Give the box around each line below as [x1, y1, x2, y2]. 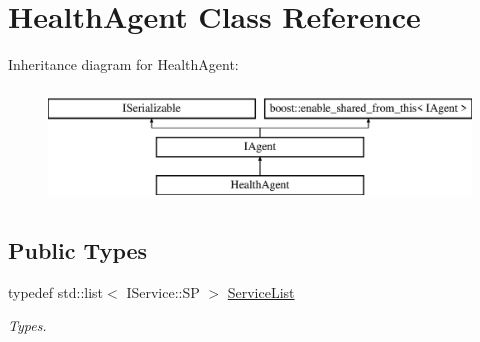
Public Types [8, 235, 148, 266]
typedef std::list [8, 281, 104, 302]
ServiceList [227, 281, 295, 302]
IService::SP [126, 281, 200, 302]
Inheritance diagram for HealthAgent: [8, 54, 239, 75]
